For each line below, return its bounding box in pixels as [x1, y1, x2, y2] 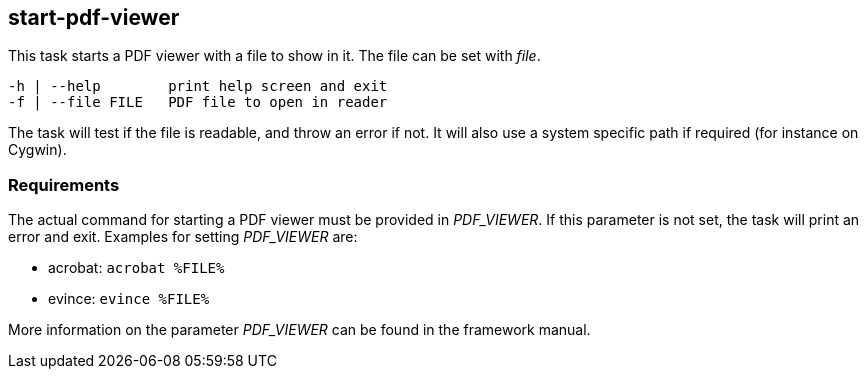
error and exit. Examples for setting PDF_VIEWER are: [8, 228, 358, 246]
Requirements [8, 174, 120, 195]
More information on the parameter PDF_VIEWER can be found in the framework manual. [8, 321, 591, 339]
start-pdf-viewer [8, 5, 180, 30]
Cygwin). [8, 141, 67, 159]
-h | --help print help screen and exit [8, 78, 388, 95]
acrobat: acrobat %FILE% [48, 259, 225, 277]
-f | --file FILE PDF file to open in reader [8, 94, 388, 111]
